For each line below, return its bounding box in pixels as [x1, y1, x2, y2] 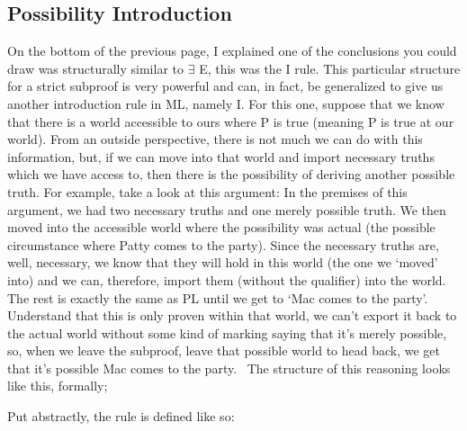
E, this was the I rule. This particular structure [199, 58, 461, 77]
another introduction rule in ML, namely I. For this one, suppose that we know [7, 94, 445, 112]
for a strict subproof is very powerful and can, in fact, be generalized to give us [7, 76, 444, 95]
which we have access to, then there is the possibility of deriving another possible [7, 165, 455, 184]
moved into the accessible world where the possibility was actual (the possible [7, 218, 436, 237]
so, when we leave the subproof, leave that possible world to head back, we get [7, 341, 440, 360]
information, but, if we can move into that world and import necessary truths [7, 147, 435, 166]
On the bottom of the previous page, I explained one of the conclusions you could [7, 41, 457, 60]
